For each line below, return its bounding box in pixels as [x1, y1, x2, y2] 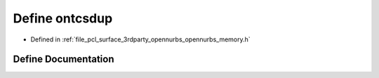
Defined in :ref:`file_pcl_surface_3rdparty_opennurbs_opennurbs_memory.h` [30, 35, 251, 44]
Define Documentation [13, 53, 114, 65]
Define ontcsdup [13, 11, 113, 26]
